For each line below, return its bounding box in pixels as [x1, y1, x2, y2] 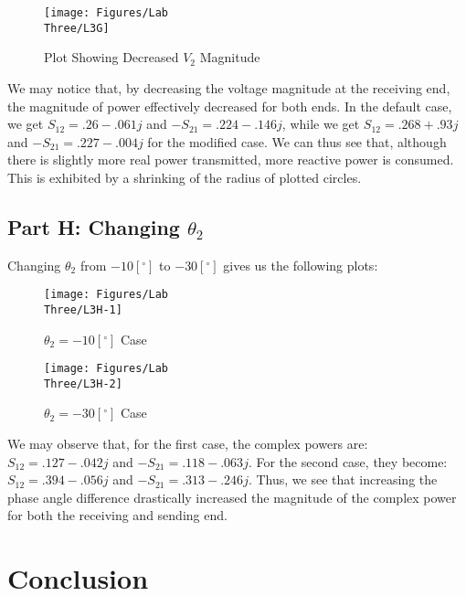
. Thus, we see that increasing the [248, 470, 438, 489]
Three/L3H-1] [44, 303, 122, 316]
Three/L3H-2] [44, 377, 122, 390]
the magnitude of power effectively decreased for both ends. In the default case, [7, 96, 452, 115]
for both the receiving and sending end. [7, 506, 228, 525]
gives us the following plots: [223, 255, 378, 274]
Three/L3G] [44, 21, 110, 35]
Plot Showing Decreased [44, 48, 179, 67]
